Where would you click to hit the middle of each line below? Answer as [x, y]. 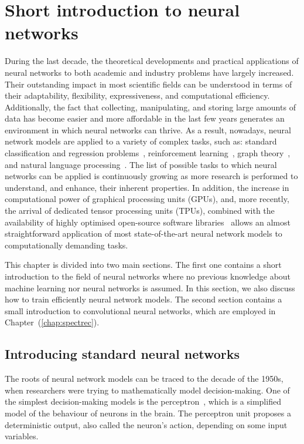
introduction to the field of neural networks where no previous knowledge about [148, 276]
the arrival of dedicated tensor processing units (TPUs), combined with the [140, 211]
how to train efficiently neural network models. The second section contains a [144, 299]
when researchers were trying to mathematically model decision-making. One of [147, 390]
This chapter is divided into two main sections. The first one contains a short [143, 265]
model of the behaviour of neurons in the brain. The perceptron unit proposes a [148, 413]
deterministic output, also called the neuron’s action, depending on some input [146, 424]
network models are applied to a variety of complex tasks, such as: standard [141, 141]
